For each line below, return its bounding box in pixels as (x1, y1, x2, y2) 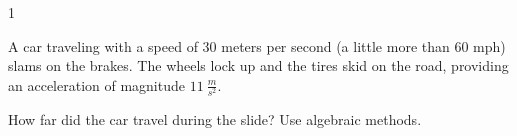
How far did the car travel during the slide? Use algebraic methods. (8, 108, 422, 129)
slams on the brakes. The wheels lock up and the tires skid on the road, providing (8, 55, 509, 76)
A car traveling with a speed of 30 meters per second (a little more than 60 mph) (8, 35, 506, 56)
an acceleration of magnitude (8, 74, 185, 95)
